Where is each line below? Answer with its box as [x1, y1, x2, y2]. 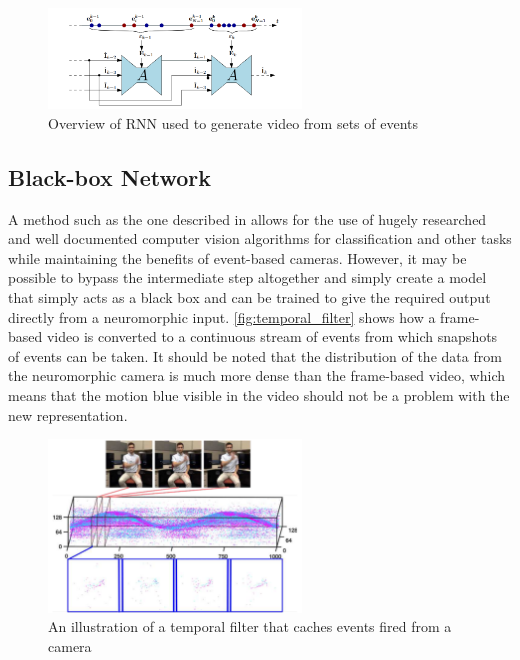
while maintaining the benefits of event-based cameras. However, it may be [8, 247, 467, 268]
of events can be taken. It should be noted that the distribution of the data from [8, 345, 502, 366]
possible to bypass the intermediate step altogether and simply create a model [8, 267, 487, 288]
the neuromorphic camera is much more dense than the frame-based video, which [8, 365, 505, 386]
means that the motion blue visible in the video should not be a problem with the [8, 384, 510, 405]
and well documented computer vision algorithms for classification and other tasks [8, 228, 512, 249]
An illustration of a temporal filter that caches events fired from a [48, 616, 452, 637]
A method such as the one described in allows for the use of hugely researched [8, 208, 487, 229]
